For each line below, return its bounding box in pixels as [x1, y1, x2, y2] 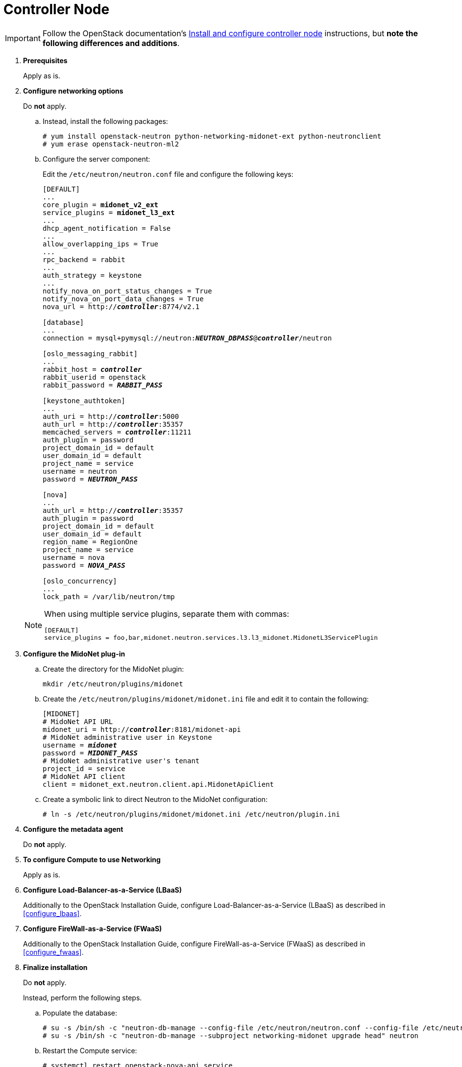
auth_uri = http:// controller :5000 [43, 412, 179, 420]
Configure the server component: [43, 154, 150, 163]
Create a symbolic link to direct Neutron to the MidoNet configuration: [43, 795, 268, 803]
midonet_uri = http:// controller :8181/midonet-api [43, 725, 241, 733]
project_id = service [43, 764, 125, 773]
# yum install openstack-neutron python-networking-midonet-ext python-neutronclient [43, 132, 382, 140]
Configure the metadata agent [23, 824, 123, 833]
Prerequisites [23, 56, 68, 65]
